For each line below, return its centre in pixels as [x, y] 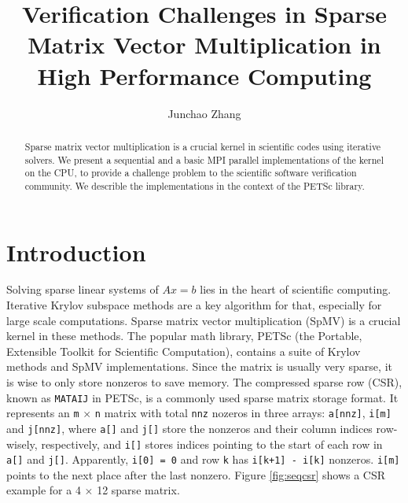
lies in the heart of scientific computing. [296, 289]
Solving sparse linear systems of [83, 289]
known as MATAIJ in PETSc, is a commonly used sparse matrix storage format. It [202, 397]
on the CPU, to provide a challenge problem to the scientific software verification [191, 173]
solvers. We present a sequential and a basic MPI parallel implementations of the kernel [204, 159]
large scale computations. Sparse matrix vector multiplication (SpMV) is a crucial [204, 320]
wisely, [22, 444]
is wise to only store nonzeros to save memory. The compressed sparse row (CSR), [204, 382]
